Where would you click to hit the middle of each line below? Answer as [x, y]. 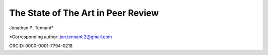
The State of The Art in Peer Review [84, 13]
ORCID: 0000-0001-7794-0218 [41, 46]
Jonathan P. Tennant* [32, 28]
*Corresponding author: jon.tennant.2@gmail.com [61, 37]
